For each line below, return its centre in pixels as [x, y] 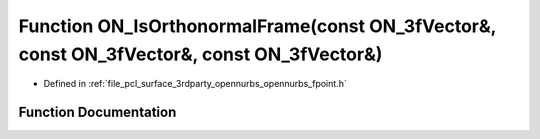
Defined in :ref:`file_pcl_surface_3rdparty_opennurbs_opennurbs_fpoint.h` [195, 84]
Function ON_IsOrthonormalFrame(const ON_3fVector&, [257, 26]
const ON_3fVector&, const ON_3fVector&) [200, 54]
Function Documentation [97, 112]
